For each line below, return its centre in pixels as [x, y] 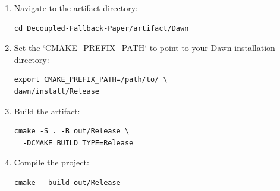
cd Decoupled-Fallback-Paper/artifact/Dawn [101, 28]
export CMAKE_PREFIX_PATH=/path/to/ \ [91, 80]
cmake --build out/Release [67, 182]
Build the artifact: [47, 111]
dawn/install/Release [56, 91]
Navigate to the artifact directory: [76, 8]
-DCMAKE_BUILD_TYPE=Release [78, 143]
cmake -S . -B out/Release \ [72, 131]
